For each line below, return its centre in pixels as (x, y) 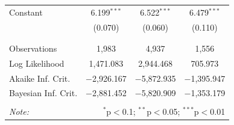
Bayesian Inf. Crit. (43, 93)
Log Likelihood (37, 63)
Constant (26, 12)
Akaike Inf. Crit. (40, 78)
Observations (33, 48)
